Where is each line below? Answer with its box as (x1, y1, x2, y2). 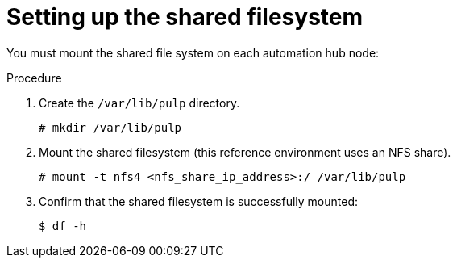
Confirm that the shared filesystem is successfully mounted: (39, 194, 359, 208)
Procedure (6, 70, 62, 85)
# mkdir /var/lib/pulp (39, 120, 182, 134)
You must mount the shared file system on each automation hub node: (6, 45, 380, 60)
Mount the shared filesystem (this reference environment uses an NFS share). (39, 145, 451, 159)
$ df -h (39, 219, 87, 233)
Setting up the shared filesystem (6, 3, 364, 31)
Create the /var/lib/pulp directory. (39, 95, 240, 110)
